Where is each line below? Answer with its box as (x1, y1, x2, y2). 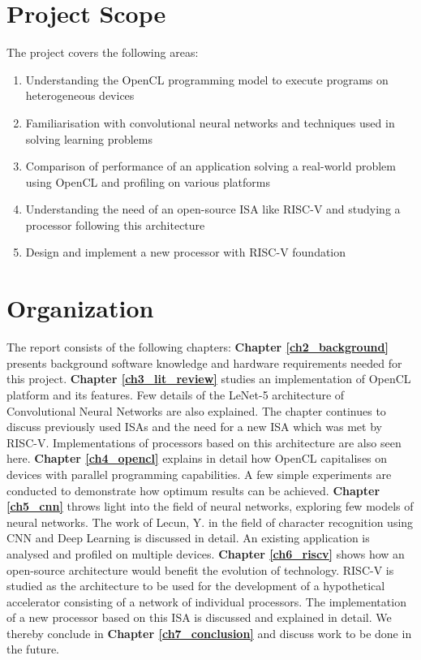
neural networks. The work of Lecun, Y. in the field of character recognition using (6, 513, 414, 530)
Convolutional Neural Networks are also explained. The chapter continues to (6, 402, 386, 419)
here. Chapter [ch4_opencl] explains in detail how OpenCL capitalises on (6, 450, 388, 467)
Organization (6, 291, 154, 325)
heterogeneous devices (25, 87, 135, 104)
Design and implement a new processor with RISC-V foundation (25, 244, 346, 261)
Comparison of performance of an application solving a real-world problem (25, 157, 396, 175)
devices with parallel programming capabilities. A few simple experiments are (6, 465, 392, 482)
